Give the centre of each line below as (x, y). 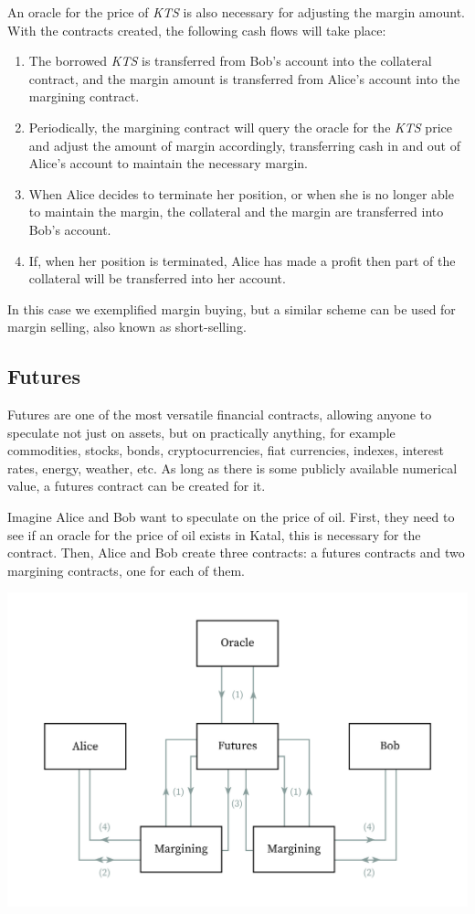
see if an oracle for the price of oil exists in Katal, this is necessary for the (214, 534)
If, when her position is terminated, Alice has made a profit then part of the (242, 260)
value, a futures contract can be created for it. (137, 486)
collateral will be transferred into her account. (157, 278)
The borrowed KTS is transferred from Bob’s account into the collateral (230, 61)
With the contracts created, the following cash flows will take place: (197, 30)
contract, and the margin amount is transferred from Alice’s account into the (244, 78)
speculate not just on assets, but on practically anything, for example (201, 432)
